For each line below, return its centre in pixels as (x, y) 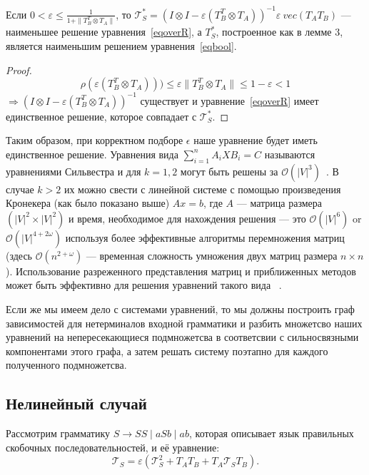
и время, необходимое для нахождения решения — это (187, 218)
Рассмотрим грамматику (58, 433)
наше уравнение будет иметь (256, 140)
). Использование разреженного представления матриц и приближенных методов (181, 271)
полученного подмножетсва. (66, 365)
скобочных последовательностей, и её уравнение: (113, 447)
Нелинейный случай (76, 403)
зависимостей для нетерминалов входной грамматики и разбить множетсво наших (184, 323)
